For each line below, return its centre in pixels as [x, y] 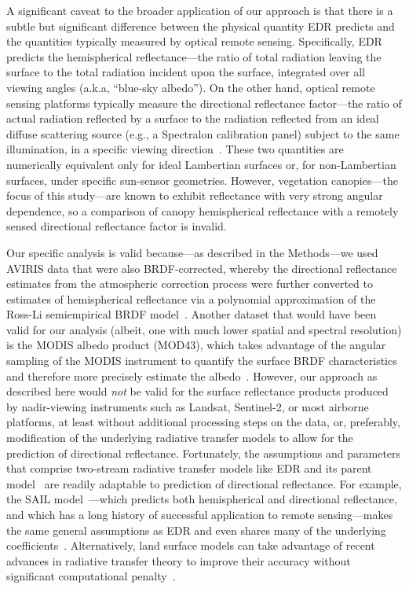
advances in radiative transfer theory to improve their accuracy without [179, 560]
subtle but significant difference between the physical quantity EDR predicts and [201, 26]
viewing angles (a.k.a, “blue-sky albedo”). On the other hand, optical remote [191, 87]
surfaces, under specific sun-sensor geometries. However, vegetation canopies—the [202, 180]
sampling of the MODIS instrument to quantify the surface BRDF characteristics [202, 361]
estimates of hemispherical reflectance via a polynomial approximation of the [191, 298]
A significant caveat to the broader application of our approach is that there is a [200, 10]
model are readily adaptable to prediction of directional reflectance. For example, [204, 483]
